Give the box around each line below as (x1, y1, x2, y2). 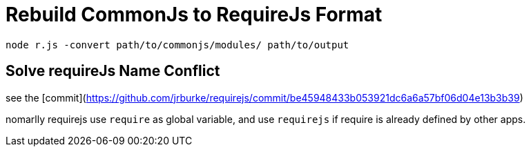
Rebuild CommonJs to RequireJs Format (6, 3, 383, 26)
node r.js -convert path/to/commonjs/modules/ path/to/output (6, 39, 349, 50)
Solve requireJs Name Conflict (6, 62, 220, 80)
